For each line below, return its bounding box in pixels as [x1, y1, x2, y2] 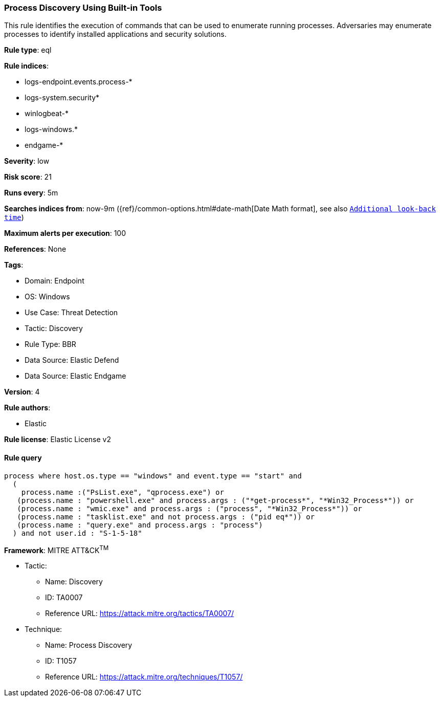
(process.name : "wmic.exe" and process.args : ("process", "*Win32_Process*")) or [17, 504, 362, 513]
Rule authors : [4, 403, 51, 412]
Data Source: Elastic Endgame [25, 371, 126, 381]
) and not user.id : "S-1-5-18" [12, 529, 142, 537]
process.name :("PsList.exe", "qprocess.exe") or [21, 488, 224, 496]
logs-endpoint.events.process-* [25, 77, 133, 86]
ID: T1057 [45, 656, 77, 666]
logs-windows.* [25, 125, 78, 134]
